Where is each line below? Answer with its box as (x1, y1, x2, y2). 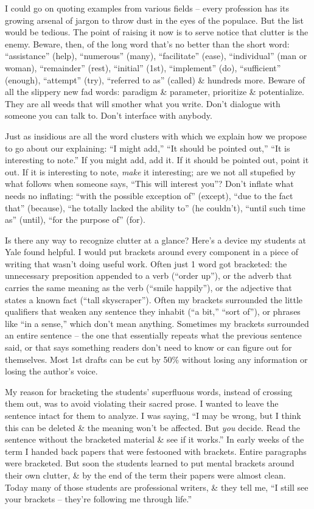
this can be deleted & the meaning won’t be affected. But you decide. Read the (5, 421, 301, 434)
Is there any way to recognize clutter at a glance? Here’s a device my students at (5, 233, 307, 246)
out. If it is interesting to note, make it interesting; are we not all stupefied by (5, 165, 296, 178)
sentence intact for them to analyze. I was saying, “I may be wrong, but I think (5, 409, 301, 421)
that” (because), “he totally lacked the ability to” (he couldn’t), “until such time (5, 201, 305, 214)
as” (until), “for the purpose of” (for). (5, 213, 145, 226)
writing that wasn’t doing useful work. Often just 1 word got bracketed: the (5, 257, 287, 270)
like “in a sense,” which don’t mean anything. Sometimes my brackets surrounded (5, 317, 309, 329)
